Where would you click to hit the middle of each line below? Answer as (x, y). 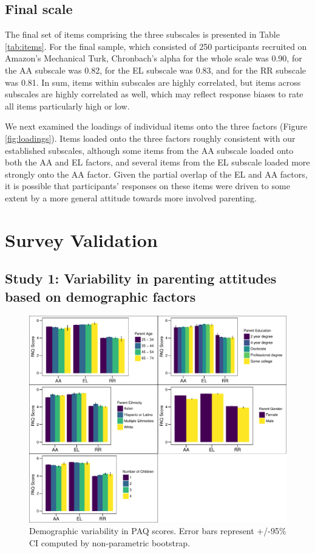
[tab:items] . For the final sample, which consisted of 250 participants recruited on (156, 46)
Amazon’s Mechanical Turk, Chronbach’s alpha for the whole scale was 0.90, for (154, 58)
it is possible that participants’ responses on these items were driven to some (147, 186)
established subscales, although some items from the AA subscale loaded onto (149, 150)
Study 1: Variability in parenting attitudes (141, 278)
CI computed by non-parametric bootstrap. (110, 542)
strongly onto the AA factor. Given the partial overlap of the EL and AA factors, (156, 174)
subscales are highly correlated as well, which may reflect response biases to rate (154, 94)
